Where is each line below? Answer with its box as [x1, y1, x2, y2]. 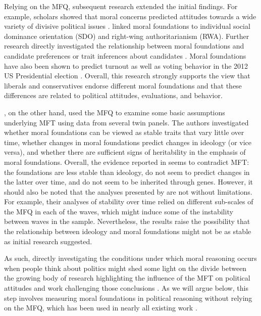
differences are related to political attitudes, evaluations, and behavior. [4, 90, 223, 101]
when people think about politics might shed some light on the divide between [4, 262, 247, 273]
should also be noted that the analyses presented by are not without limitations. [4, 186, 252, 197]
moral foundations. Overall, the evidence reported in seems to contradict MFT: [4, 156, 249, 167]
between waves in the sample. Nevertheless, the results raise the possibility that [4, 216, 250, 227]
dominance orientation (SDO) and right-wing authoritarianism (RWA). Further [4, 30, 249, 41]
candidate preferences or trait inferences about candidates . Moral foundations [4, 50, 246, 61]
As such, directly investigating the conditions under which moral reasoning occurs [4, 253, 257, 263]
